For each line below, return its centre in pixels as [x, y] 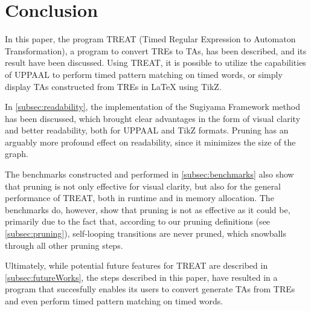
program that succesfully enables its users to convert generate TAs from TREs [150, 289]
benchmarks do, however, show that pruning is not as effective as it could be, [148, 209]
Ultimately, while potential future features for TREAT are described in [136, 265]
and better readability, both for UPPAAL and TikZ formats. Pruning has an [147, 130]
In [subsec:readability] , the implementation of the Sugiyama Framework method [152, 107]
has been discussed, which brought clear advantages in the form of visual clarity [153, 118]
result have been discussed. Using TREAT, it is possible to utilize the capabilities [155, 63]
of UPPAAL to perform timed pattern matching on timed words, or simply [144, 74]
